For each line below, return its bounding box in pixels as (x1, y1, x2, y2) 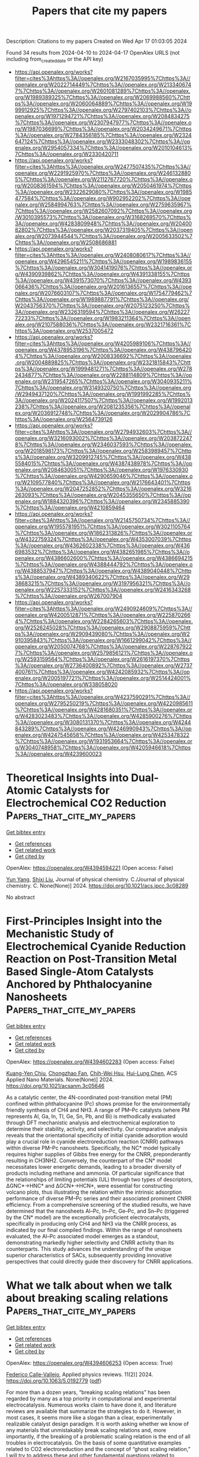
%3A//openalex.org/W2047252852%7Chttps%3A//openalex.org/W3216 (14, 485, 192, 492)
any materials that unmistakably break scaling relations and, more (6, 1426, 166, 1433)
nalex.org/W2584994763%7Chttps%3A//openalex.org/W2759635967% (14, 201, 192, 208)
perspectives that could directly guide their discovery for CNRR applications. (6, 1258, 194, 1265)
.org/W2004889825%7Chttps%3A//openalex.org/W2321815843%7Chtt (14, 358, 191, 366)
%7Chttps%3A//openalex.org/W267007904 (14, 592, 123, 600)
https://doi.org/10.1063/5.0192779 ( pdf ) (6, 1377, 102, 1384)
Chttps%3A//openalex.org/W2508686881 (14, 239, 117, 246)
